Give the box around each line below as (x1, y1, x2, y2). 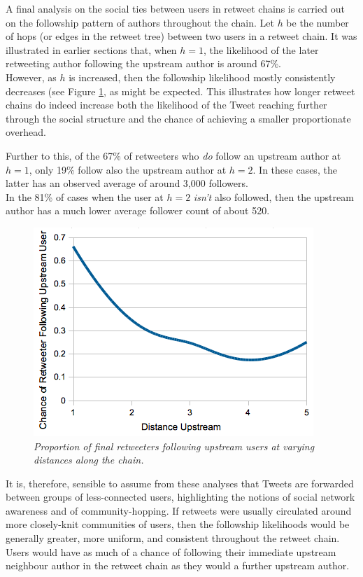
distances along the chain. (34, 452, 144, 467)
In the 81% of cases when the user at (6, 189, 164, 204)
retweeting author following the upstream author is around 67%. (6, 56, 281, 71)
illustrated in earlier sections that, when (6, 42, 177, 57)
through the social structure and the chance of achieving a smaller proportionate (6, 111, 351, 125)
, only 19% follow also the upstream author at (29, 162, 227, 176)
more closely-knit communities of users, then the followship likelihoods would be (6, 517, 350, 531)
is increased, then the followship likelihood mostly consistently (69, 69, 336, 84)
